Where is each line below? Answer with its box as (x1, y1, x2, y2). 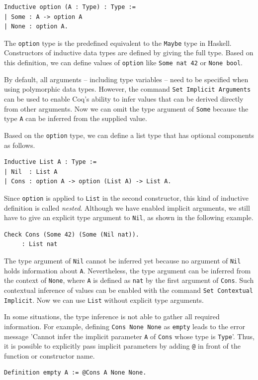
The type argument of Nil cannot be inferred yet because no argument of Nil (4, 255, 241, 265)
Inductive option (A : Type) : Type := (4, 3, 136, 10)
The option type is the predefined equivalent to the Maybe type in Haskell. (4, 37, 232, 48)
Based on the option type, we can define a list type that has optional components (4, 129, 255, 140)
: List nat (21, 241, 58, 248)
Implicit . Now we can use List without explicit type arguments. (4, 294, 204, 305)
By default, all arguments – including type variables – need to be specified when (4, 74, 249, 84)
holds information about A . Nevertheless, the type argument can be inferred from (4, 265, 251, 275)
